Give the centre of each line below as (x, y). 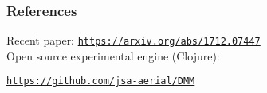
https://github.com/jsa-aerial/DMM (101, 81)
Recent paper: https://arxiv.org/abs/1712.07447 (133, 40)
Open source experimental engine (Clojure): (113, 55)
